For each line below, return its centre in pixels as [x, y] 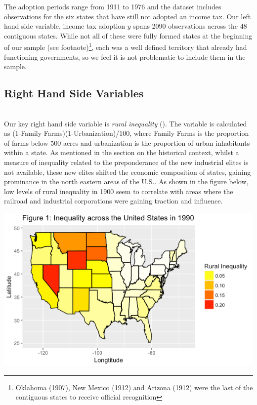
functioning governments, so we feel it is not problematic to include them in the [125, 57]
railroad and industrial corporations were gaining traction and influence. [113, 201]
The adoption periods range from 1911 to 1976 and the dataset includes [113, 6]
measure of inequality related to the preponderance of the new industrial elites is [126, 162]
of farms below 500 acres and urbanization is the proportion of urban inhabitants [127, 142]
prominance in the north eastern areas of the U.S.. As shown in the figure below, [126, 182]
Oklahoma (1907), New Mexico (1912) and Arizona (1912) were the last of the [134, 387]
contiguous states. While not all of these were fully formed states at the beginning [128, 35]
